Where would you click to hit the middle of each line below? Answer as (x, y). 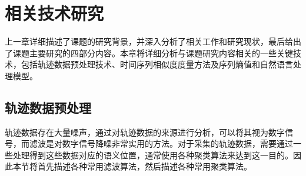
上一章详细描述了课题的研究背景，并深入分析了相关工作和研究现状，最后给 (149, 41)
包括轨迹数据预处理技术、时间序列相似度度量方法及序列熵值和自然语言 (157, 64)
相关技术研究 (54, 13)
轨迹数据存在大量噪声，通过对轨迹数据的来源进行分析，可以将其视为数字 (145, 132)
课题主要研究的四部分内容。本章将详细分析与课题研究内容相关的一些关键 (153, 53)
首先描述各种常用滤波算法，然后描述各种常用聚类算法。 (144, 166)
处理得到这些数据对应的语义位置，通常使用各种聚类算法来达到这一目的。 (153, 155)
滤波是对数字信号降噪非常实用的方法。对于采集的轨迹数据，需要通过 (161, 143)
